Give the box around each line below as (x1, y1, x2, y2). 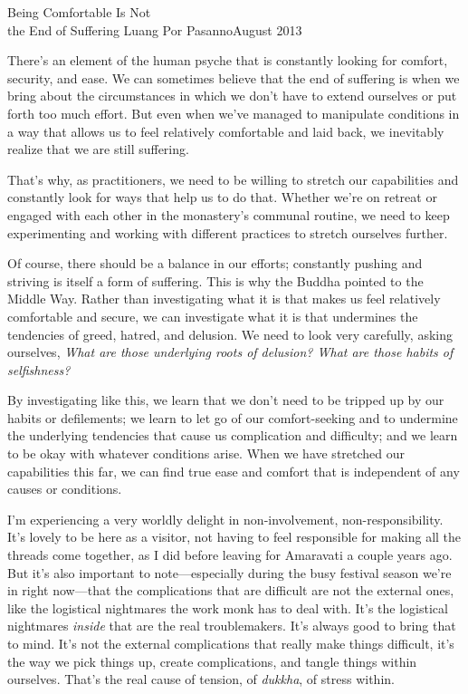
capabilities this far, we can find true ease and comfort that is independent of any (7, 461, 460, 480)
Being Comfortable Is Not (7, 3, 151, 21)
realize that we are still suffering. (7, 140, 189, 159)
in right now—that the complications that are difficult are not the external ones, (7, 581, 454, 600)
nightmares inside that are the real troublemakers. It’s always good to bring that (7, 616, 456, 635)
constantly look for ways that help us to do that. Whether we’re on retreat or (7, 188, 437, 207)
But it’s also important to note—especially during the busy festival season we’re (7, 563, 452, 582)
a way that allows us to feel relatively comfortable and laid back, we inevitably (7, 121, 444, 140)
